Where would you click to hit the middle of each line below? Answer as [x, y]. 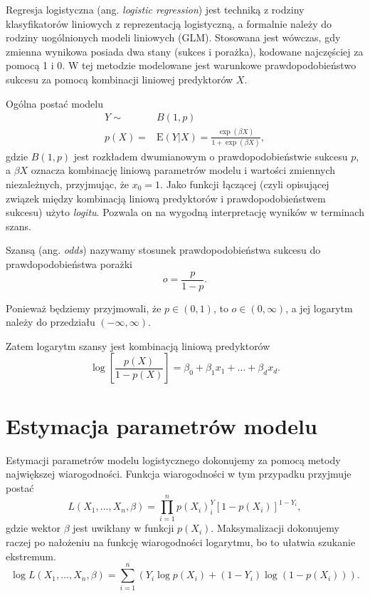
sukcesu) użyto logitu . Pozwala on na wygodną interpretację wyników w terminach [185, 212]
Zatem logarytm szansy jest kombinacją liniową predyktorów [138, 345]
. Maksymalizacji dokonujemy [275, 528]
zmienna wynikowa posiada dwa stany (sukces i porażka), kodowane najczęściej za [185, 51]
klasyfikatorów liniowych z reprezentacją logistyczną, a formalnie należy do [169, 23]
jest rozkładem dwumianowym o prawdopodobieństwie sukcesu [211, 156]
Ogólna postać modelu [54, 103]
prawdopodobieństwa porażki [69, 264]
